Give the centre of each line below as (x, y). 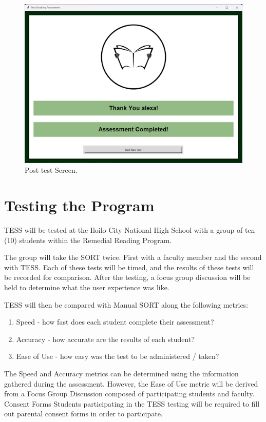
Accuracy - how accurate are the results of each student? (106, 339)
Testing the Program (79, 205)
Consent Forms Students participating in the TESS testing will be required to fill (132, 403)
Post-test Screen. (51, 170)
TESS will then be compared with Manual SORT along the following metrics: (126, 304)
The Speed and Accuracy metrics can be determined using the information (121, 373)
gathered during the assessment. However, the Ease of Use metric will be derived (131, 383)
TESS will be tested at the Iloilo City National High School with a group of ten (130, 230)
